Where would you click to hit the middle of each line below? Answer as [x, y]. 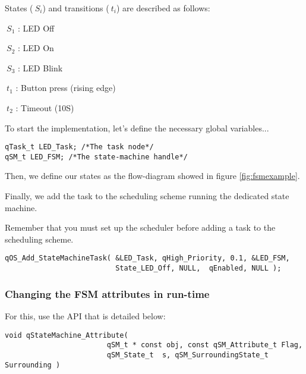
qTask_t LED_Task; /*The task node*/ [79, 147]
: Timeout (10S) [45, 107]
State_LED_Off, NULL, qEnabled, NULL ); [198, 268]
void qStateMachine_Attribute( [67, 335]
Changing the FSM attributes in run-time [107, 293]
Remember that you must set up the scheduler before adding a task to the [140, 227]
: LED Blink [40, 67]
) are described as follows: [163, 8]
